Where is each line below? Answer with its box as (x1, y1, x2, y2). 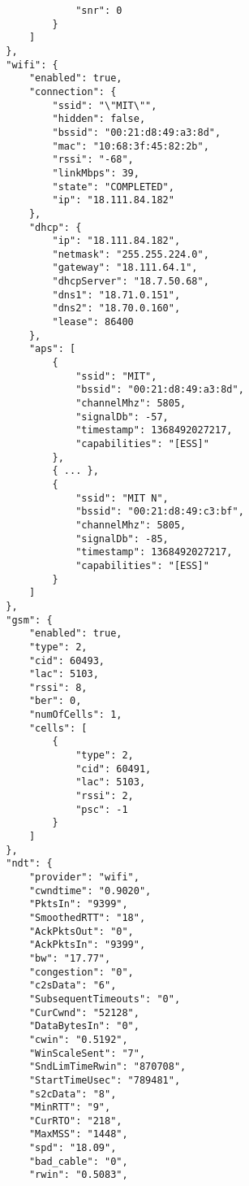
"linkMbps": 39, (52, 167, 140, 179)
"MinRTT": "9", (28, 1101, 111, 1114)
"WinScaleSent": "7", (28, 1047, 146, 1059)
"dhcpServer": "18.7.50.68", (52, 276, 209, 288)
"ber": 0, (28, 695, 82, 707)
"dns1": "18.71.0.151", (52, 289, 181, 301)
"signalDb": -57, (75, 411, 169, 423)
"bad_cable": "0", (28, 1155, 128, 1167)
